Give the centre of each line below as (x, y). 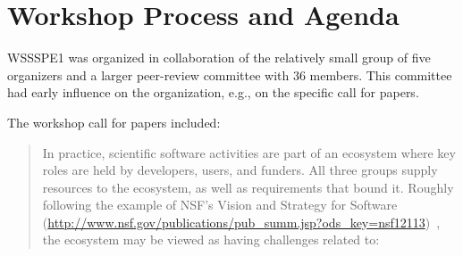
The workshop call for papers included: (114, 122)
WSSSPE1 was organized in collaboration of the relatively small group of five (219, 58)
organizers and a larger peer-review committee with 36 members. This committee (230, 74)
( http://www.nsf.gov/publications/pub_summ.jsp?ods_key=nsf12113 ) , (241, 222)
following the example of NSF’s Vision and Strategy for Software (220, 205)
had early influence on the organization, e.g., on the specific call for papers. (213, 92)
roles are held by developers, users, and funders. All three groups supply (240, 170)
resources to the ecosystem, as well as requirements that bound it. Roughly (248, 187)
